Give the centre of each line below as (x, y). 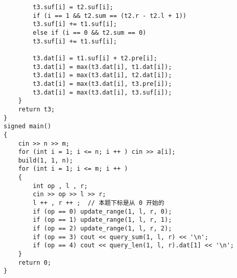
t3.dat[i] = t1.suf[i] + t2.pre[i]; (95, 58)
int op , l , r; (60, 186)
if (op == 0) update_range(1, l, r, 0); (102, 211)
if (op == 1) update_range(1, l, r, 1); (102, 220)
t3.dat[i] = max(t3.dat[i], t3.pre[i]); (102, 84)
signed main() (28, 126)
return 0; (35, 262)
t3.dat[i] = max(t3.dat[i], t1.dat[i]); (102, 67)
